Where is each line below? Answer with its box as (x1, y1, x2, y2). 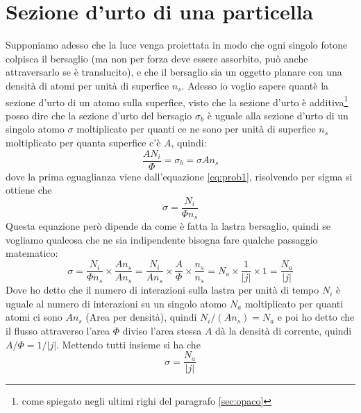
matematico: (6, 246, 58, 260)
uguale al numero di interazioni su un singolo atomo (6, 296, 227, 310)
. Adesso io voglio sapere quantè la (181, 78, 329, 92)
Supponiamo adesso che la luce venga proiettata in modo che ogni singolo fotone (6, 37, 348, 52)
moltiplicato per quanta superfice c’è (6, 135, 161, 149)
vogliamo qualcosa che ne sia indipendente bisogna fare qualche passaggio (6, 232, 318, 246)
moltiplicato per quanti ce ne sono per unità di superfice (76, 121, 316, 136)
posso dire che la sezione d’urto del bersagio (6, 108, 192, 122)
